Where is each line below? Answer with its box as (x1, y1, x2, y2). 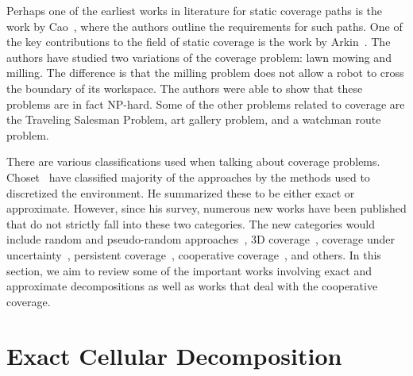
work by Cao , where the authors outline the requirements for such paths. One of (6, 17, 403, 34)
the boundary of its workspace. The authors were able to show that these (6, 79, 363, 96)
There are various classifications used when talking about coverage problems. (6, 153, 380, 170)
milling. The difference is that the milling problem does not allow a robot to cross (6, 64, 404, 81)
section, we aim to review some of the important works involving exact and (6, 262, 372, 278)
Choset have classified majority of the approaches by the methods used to (6, 168, 370, 185)
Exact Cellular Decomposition (6, 340, 342, 372)
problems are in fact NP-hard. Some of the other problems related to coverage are (6, 95, 405, 112)
